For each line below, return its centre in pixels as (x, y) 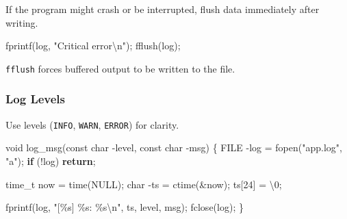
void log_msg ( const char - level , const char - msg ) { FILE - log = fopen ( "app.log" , (174, 147)
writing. (22, 22)
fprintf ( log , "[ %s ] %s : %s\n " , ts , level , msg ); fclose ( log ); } (125, 207)
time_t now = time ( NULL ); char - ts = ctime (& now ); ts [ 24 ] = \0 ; (144, 184)
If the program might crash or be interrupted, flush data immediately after (163, 9)
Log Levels (36, 99)
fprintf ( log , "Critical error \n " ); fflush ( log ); (93, 46)
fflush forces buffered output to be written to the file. (120, 68)
